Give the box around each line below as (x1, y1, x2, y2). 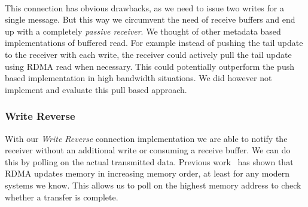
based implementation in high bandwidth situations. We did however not (5, 72, 272, 84)
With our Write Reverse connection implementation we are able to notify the (5, 132, 288, 144)
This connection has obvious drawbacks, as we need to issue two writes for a (5, 1, 284, 14)
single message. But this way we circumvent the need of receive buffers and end (5, 13, 295, 26)
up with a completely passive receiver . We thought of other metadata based (5, 24, 281, 37)
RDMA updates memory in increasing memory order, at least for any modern (5, 167, 290, 180)
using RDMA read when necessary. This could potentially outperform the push (5, 60, 294, 72)
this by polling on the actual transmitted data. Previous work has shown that (5, 155, 294, 168)
